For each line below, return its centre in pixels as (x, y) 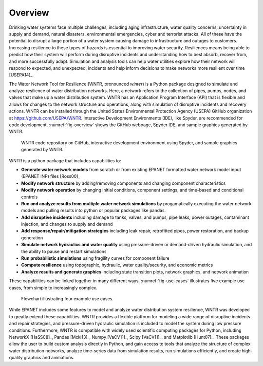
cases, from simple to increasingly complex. (53, 288)
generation (32, 238)
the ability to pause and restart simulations (64, 251)
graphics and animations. (49, 358)
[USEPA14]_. (21, 75)
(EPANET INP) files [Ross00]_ (51, 176)
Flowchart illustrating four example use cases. (67, 299)
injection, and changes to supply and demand (67, 224)
